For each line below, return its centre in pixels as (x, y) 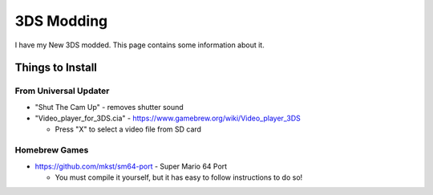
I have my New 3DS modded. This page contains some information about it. (140, 45)
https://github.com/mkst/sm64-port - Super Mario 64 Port (131, 166)
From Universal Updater (62, 91)
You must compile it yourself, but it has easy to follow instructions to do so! (179, 177)
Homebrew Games (52, 150)
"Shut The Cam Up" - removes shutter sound (109, 107)
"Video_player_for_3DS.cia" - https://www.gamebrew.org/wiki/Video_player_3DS (168, 118)
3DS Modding (61, 21)
